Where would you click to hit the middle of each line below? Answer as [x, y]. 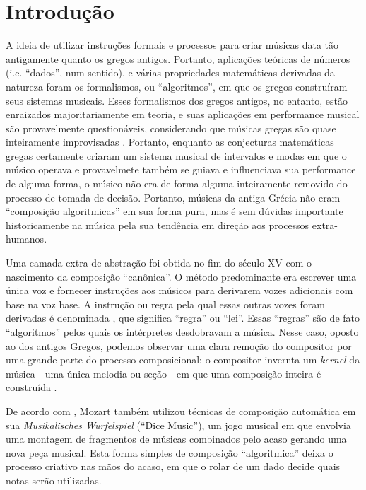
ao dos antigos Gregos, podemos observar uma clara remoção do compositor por [179, 345]
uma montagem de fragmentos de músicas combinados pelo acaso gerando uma [176, 439]
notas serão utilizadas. [54, 480]
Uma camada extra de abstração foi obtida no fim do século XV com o [159, 263]
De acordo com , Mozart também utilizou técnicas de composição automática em [181, 410]
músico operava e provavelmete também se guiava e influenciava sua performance [181, 169]
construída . [31, 387]
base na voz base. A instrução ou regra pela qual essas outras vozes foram [165, 304]
